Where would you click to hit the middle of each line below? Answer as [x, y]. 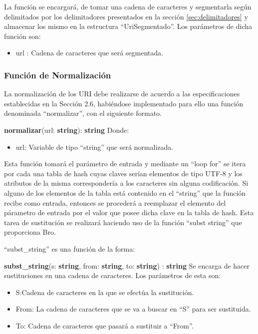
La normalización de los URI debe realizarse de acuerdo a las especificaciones [122, 94]
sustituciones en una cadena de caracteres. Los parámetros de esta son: [113, 275]
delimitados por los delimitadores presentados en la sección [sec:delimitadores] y [126, 16]
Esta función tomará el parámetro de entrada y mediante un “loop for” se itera [125, 164]
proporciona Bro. [30, 232]
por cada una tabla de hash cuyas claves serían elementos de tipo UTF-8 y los [123, 173]
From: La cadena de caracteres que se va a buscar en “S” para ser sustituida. [133, 309]
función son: [22, 36]
